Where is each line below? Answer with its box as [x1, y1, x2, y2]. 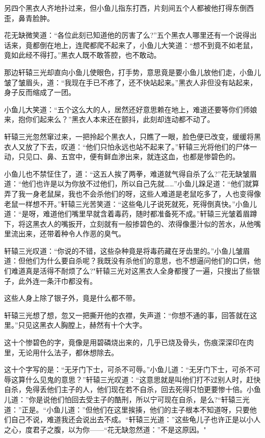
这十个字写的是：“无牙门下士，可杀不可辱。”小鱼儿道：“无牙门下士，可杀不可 [4, 364, 260, 375]
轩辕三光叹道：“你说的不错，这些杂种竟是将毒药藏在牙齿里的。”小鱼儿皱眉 [4, 245, 250, 256]
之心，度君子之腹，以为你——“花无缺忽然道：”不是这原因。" [4, 424, 206, 434]
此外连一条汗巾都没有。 [18, 275, 97, 286]
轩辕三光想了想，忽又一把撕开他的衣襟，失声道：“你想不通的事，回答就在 [4, 309, 250, 320]
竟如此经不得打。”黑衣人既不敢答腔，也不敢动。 [4, 50, 161, 60]
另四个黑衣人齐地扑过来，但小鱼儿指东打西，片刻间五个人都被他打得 [4, 3, 232, 13]
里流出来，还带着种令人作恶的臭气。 [4, 228, 125, 239]
